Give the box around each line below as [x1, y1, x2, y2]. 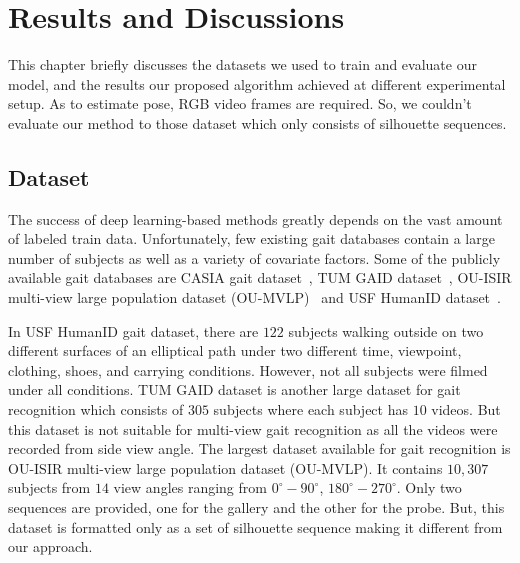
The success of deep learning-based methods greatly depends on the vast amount [8, 208, 503, 229]
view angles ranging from [113, 477, 267, 498]
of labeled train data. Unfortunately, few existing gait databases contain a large [8, 228, 495, 249]
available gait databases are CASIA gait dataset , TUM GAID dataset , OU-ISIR [8, 267, 512, 288]
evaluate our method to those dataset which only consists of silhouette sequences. [8, 112, 507, 133]
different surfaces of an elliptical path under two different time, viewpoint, [8, 340, 462, 361]
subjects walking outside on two [288, 320, 484, 341]
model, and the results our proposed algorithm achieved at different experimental [8, 73, 506, 94]
